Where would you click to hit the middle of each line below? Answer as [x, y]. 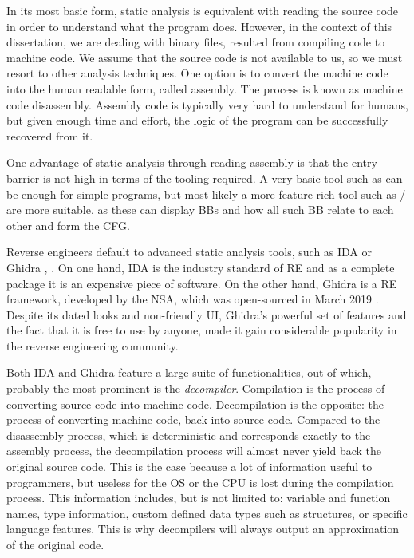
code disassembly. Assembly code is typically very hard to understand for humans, [207, 104]
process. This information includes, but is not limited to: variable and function [199, 498]
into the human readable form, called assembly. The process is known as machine [205, 88]
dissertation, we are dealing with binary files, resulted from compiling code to [196, 42]
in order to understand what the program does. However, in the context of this [199, 26]
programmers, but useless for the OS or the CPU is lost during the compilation [200, 482]
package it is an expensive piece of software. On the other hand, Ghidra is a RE [202, 283]
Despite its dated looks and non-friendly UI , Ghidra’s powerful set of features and [207, 314]
